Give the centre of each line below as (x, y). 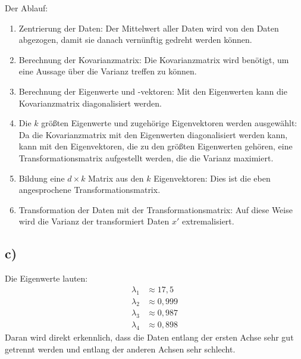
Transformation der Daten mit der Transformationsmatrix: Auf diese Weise (156, 209)
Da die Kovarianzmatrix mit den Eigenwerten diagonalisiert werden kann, (153, 134)
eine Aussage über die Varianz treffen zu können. (108, 71)
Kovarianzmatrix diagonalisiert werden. (90, 103)
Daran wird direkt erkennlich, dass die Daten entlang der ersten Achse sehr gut (149, 337)
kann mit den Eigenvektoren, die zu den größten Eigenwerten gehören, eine (156, 146)
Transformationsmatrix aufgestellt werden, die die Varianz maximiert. (146, 157)
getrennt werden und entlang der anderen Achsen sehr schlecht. (120, 349)
